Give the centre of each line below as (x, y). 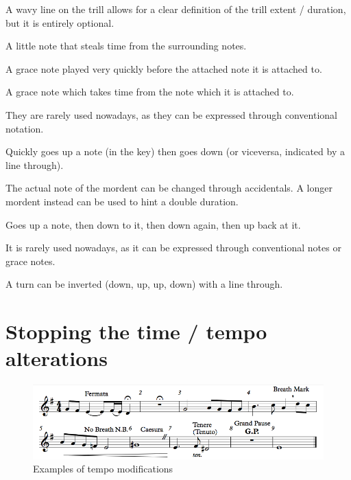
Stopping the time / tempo (136, 331)
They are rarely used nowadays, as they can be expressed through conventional (171, 114)
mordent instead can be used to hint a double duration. (122, 201)
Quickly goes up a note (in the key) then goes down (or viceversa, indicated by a (175, 151)
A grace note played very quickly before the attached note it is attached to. (164, 68)
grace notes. (31, 261)
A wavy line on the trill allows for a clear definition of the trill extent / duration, (176, 9)
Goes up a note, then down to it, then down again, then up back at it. (153, 224)
